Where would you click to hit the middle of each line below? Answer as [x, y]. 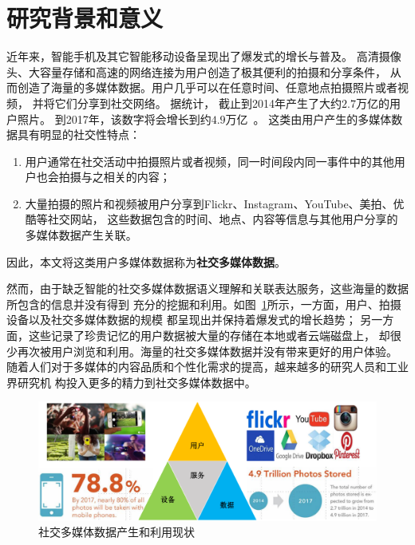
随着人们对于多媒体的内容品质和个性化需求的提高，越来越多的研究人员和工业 [207, 367]
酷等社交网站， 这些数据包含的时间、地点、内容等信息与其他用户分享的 [211, 219]
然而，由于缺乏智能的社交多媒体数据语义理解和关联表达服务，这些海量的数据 [207, 288]
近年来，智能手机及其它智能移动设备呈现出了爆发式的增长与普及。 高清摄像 [204, 56]
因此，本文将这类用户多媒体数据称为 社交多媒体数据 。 [146, 261]
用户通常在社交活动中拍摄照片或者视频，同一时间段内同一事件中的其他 [209, 161]
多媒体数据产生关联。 [81, 235]
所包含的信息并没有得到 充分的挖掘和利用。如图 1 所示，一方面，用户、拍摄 [204, 304]
